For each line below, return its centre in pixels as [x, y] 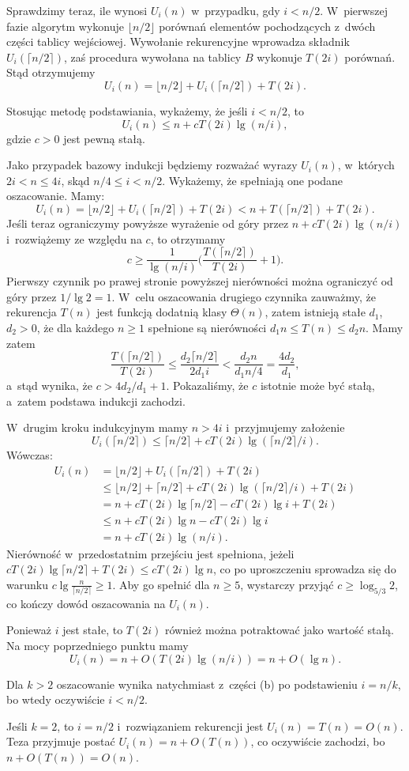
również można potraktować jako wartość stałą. [279, 630]
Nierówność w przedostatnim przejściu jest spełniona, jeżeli [150, 553]
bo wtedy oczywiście [56, 699]
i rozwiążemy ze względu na [74, 238]
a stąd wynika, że [49, 385]
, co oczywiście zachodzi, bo [318, 741]
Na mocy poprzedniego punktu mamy [98, 645]
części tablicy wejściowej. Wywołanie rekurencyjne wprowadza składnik [178, 42]
